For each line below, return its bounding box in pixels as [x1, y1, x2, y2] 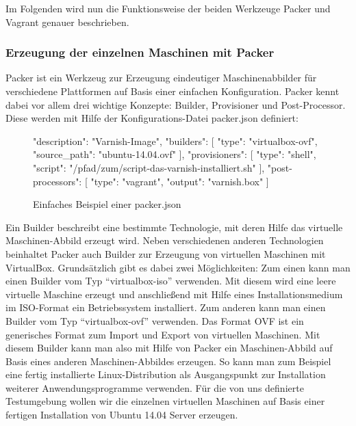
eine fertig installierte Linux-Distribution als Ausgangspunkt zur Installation [5, 367, 326, 382]
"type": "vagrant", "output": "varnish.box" [90, 174, 264, 188]
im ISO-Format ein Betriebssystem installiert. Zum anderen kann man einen [5, 300, 326, 315]
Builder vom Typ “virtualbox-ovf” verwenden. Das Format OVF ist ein [5, 313, 304, 328]
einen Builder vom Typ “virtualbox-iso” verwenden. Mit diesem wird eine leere [5, 274, 336, 288]
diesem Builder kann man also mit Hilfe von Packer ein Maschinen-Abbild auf [5, 341, 333, 355]
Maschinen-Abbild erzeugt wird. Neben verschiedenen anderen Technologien [5, 233, 324, 248]
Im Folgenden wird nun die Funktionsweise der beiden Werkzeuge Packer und [5, 1, 331, 15]
